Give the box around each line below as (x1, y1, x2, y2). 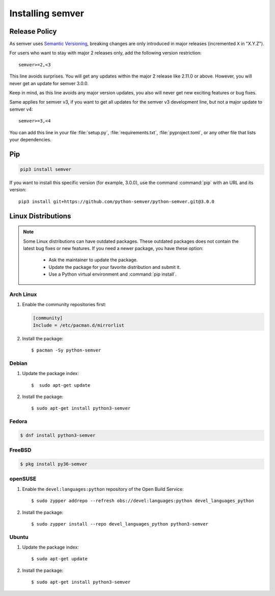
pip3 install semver (20, 166, 71, 172)
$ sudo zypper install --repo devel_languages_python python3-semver (31, 521, 209, 527)
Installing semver (9, 8, 84, 19)
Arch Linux (9, 291, 37, 298)
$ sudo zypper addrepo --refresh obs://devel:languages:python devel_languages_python (31, 498, 254, 504)
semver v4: (9, 106, 33, 112)
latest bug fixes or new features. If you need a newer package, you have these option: (23, 245, 204, 251)
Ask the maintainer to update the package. (48, 257, 138, 263)
